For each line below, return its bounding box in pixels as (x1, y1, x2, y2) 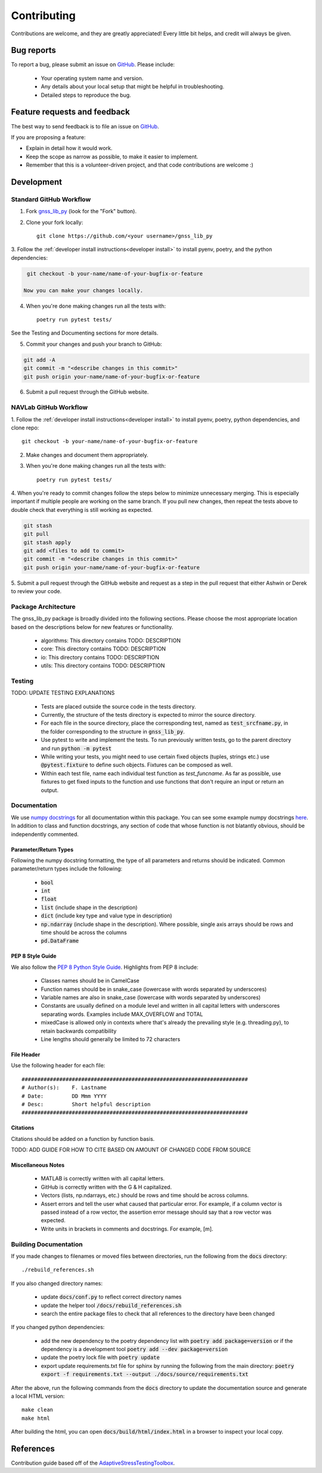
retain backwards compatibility (41, 1027, 117, 1035)
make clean (21, 1407, 54, 1413)
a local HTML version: (11, 1392, 65, 1400)
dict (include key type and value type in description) (41, 912, 172, 919)
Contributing (11, 9, 76, 22)
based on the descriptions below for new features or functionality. (11, 623, 174, 630)
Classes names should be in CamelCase (41, 977, 140, 984)
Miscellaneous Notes (11, 1162, 65, 1169)
